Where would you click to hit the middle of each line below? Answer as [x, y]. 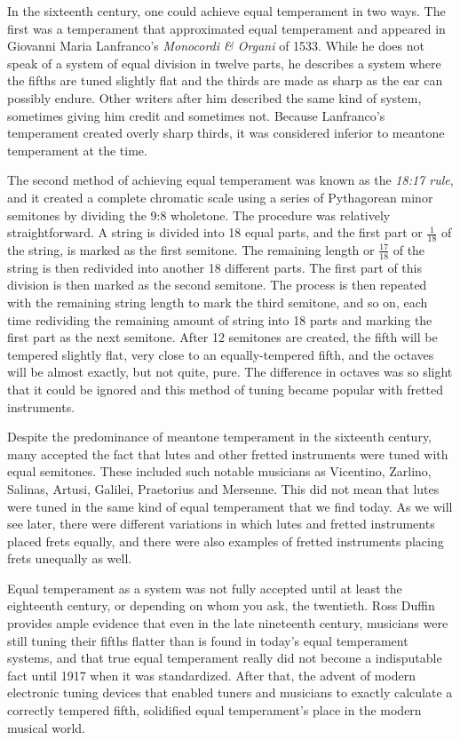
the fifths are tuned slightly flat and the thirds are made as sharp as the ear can [225, 80]
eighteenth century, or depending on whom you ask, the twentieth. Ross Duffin [221, 605]
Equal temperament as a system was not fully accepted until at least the [205, 588]
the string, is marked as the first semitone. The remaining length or [191, 249]
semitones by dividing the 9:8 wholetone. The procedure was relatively [199, 215]
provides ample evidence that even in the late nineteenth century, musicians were [228, 623]
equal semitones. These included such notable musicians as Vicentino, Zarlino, [219, 471]
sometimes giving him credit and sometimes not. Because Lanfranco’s [196, 115]
